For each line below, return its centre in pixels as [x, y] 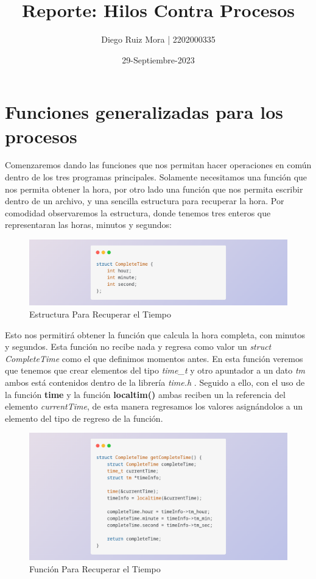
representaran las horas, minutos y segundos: [89, 225]
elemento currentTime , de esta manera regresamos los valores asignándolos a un [154, 406]
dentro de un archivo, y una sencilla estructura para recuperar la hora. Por [145, 201]
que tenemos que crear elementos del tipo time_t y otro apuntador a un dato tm [155, 370]
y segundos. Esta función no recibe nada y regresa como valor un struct [138, 346]
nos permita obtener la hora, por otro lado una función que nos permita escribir [154, 189]
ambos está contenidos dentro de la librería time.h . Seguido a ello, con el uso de [155, 382]
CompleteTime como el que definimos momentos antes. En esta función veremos [154, 358]
